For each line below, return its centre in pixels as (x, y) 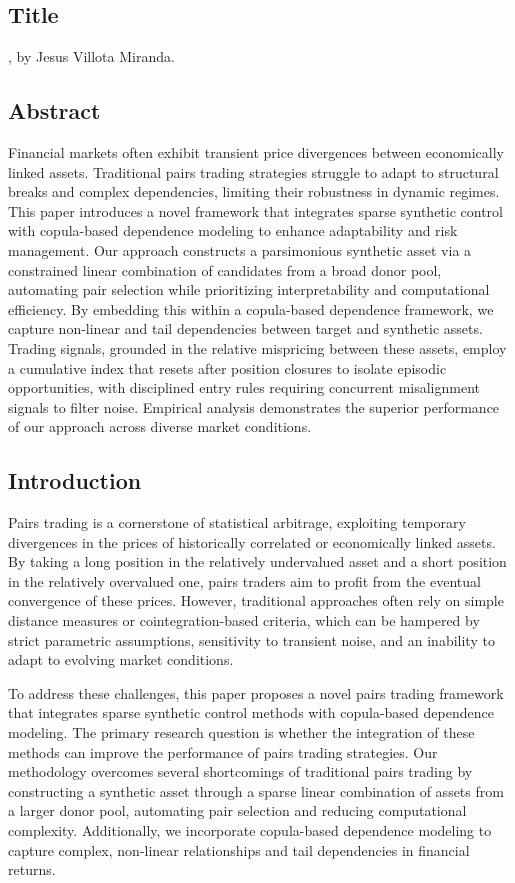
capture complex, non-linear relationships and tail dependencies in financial (239, 849)
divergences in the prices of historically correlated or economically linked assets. (252, 541)
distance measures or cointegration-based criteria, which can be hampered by (244, 620)
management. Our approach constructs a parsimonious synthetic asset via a (240, 249)
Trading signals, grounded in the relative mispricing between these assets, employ (257, 347)
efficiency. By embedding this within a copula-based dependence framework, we (251, 308)
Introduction (75, 480)
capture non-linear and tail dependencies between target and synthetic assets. (245, 328)
